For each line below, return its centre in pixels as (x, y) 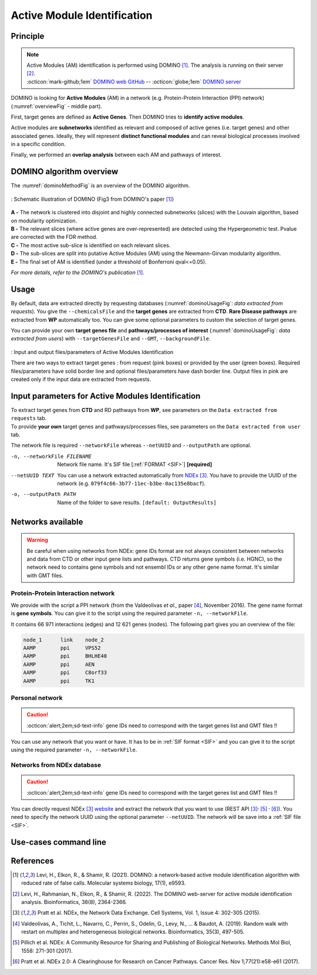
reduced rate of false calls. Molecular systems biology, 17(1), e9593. (104, 883)
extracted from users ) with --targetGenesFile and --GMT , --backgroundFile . (111, 339)
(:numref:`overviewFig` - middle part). (57, 106)
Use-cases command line (59, 842)
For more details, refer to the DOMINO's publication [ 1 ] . (78, 272)
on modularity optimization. (44, 221)
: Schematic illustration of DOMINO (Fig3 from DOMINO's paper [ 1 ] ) (92, 199)
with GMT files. (45, 575)
